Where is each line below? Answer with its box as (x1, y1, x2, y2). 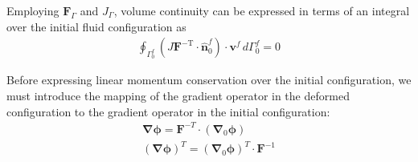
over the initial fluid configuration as (6, 18, 186, 34)
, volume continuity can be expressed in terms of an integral (113, 2, 410, 18)
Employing (6, 2, 59, 18)
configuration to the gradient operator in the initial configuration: (6, 103, 330, 119)
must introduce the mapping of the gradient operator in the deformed (6, 87, 350, 104)
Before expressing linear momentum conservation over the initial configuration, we (6, 71, 412, 88)
